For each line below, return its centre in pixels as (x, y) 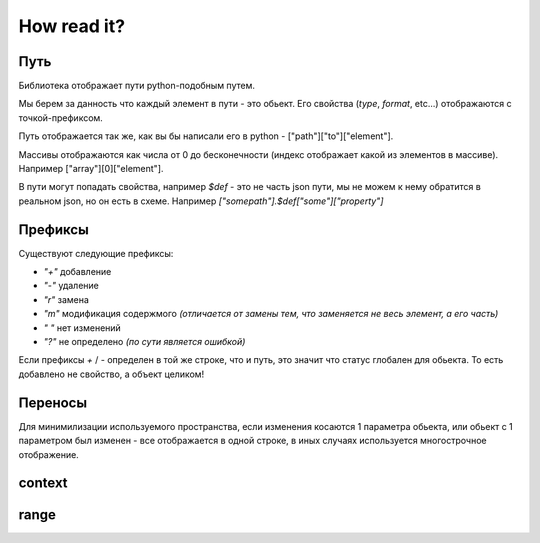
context (43, 483)
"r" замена (66, 299)
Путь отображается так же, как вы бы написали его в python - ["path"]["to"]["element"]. (206, 136)
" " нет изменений (82, 327)
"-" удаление (71, 286)
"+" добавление (77, 272)
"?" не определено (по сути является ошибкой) (144, 342)
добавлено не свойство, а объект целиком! (111, 374)
